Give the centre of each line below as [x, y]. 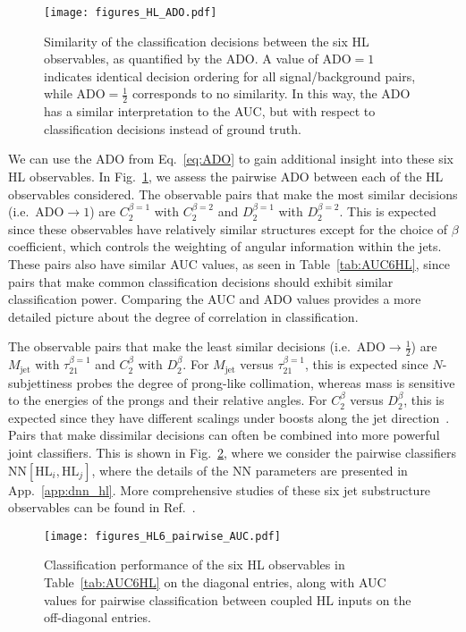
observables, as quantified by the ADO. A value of [181, 59]
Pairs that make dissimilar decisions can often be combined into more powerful [224, 435]
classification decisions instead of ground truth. [173, 128]
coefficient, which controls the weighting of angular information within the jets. [225, 246]
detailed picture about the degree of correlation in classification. [183, 316]
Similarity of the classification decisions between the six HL [207, 41]
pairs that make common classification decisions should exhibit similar [201, 281]
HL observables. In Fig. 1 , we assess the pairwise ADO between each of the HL [226, 177]
